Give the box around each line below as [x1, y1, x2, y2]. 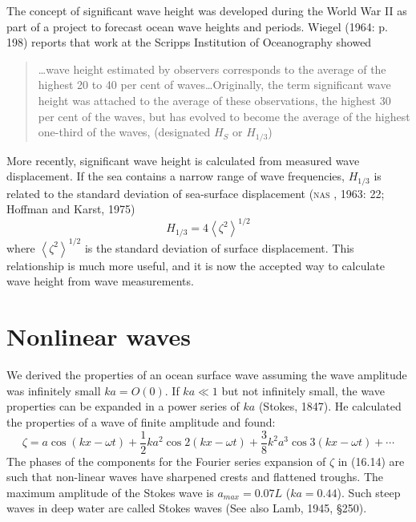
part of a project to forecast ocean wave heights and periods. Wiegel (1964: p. [6, 18, 388, 34]
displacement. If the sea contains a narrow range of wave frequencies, [6, 168, 345, 184]
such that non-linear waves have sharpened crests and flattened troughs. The [6, 468, 383, 485]
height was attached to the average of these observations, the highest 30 [38, 91, 391, 108]
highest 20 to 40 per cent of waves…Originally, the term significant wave [38, 76, 391, 93]
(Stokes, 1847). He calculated [258, 398, 402, 415]
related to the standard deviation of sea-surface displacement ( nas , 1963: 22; [6, 184, 385, 201]
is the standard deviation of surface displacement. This [84, 239, 354, 256]
